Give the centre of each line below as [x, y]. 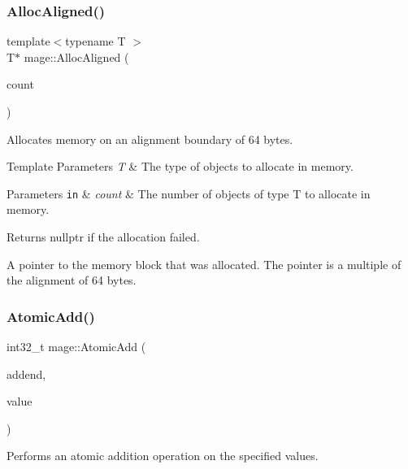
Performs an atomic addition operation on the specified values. [163, 456]
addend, [26, 373]
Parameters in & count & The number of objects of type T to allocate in [189, 193]
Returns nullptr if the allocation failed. [103, 237]
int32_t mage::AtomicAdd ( [76, 347]
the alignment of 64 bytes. [72, 280]
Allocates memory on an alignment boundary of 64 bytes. [150, 139]
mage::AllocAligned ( [76, 56]
